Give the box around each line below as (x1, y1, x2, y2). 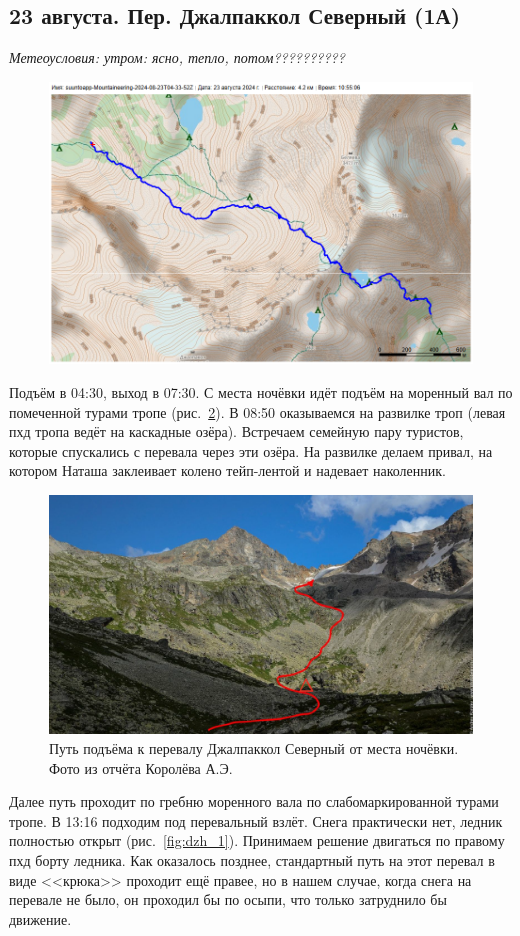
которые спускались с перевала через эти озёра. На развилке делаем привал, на (9, 440, 493, 461)
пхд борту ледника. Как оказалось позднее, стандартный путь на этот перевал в (9, 849, 495, 870)
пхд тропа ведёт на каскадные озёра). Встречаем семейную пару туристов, (9, 421, 464, 442)
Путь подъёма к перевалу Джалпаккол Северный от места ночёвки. (49, 737, 459, 758)
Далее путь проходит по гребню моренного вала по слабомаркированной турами (9, 791, 499, 812)
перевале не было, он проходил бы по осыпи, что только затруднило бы (9, 889, 447, 910)
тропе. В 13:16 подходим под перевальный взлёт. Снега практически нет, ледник (9, 810, 503, 831)
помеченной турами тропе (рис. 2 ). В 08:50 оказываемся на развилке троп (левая (9, 401, 506, 422)
